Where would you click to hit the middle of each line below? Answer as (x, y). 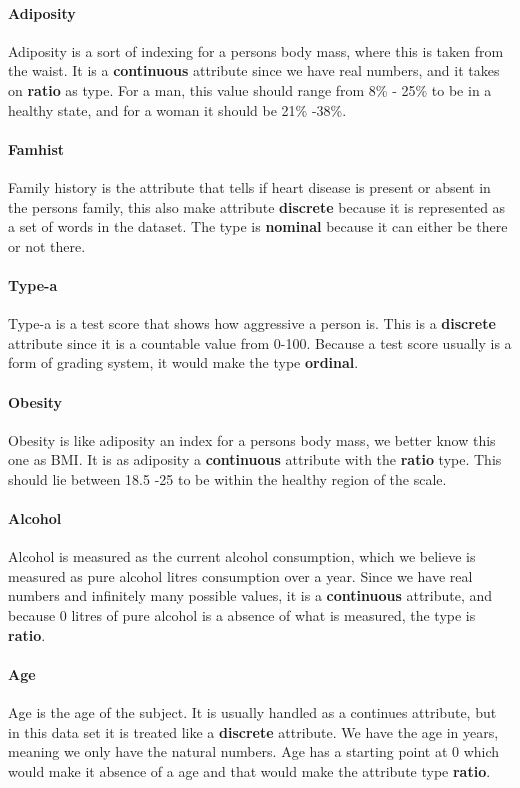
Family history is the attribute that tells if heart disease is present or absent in (249, 186)
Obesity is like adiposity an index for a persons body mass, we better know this (252, 439)
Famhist (36, 148)
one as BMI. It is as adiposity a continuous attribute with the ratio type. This (255, 459)
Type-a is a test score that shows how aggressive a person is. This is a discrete (252, 323)
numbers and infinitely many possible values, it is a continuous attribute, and (250, 595)
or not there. (47, 245)
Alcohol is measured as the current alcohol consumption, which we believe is (242, 556)
